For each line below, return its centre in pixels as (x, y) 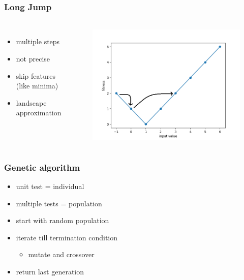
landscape (31, 102)
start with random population (63, 220)
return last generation (50, 272)
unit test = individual (50, 186)
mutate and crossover (61, 254)
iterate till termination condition (67, 237)
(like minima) (37, 86)
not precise (33, 59)
